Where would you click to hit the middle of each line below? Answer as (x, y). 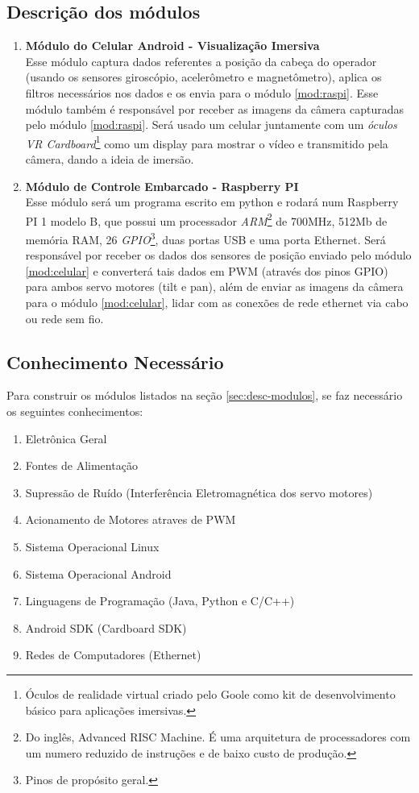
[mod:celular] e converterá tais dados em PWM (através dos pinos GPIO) (207, 270)
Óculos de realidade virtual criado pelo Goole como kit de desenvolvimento (210, 694)
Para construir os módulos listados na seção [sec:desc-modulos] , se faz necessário (205, 395)
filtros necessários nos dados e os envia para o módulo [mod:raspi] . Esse (202, 92)
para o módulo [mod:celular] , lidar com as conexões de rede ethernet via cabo (217, 303)
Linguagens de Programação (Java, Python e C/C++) (160, 601)
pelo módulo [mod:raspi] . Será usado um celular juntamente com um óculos (211, 125)
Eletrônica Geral (66, 438)
